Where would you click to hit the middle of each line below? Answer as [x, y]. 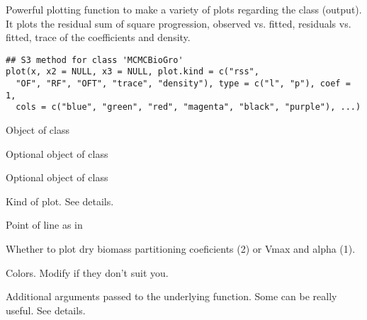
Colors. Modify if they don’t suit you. [87, 272]
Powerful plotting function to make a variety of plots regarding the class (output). [184, 9]
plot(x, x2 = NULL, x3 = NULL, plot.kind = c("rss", [132, 72]
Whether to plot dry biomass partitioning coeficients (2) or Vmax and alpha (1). [181, 249]
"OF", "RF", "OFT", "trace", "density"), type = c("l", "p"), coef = [183, 84]
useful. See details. [46, 310]
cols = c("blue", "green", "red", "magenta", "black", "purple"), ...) [188, 107]
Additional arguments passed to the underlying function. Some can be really [171, 296]
